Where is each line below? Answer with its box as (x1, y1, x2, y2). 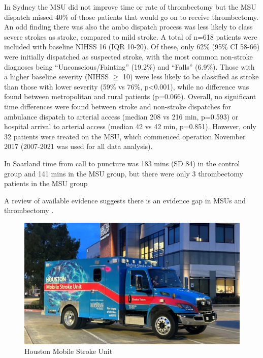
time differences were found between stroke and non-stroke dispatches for (4, 101, 231, 111)
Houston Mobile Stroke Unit (24, 346, 113, 356)
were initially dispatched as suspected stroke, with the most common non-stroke (4, 51, 253, 62)
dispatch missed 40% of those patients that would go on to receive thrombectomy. (4, 11, 258, 22)
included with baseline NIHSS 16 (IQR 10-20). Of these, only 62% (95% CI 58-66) (4, 41, 260, 52)
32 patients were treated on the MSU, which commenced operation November (4, 131, 246, 141)
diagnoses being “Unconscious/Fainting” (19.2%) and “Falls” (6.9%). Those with (4, 61, 255, 72)
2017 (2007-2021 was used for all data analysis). (4, 141, 153, 152)
